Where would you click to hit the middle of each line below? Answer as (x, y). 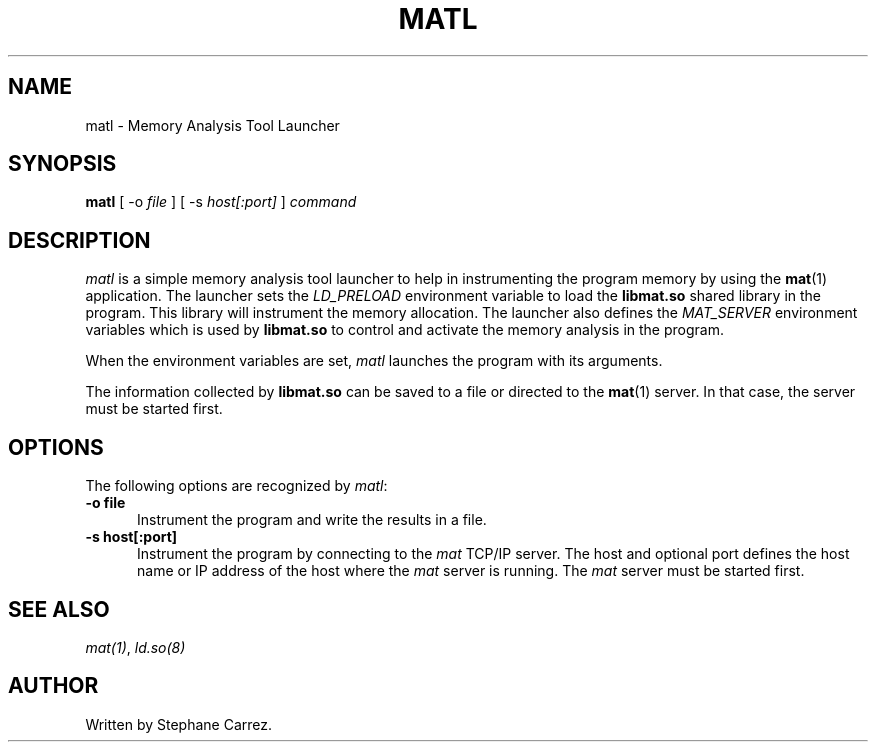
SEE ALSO (59, 609)
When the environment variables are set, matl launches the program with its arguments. (374, 361)
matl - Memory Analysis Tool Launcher (212, 125)
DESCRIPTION (79, 240)
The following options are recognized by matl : (236, 486)
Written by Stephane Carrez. (179, 724)
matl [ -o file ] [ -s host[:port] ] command (221, 202)
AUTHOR (53, 686)
